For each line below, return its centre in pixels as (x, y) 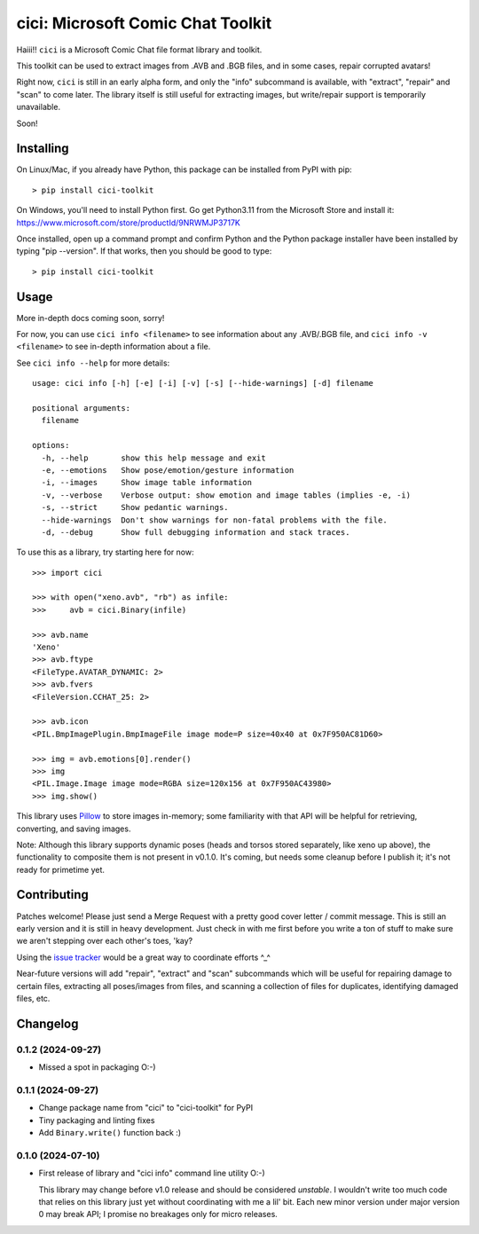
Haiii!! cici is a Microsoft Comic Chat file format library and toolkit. (139, 50)
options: (51, 445)
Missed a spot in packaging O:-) (97, 1067)
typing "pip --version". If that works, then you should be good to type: (144, 251)
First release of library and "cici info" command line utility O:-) (152, 1173)
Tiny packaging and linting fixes (97, 1120)
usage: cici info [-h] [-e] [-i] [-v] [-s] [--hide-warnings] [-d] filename (203, 383)
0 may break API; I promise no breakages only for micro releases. (158, 1214)
